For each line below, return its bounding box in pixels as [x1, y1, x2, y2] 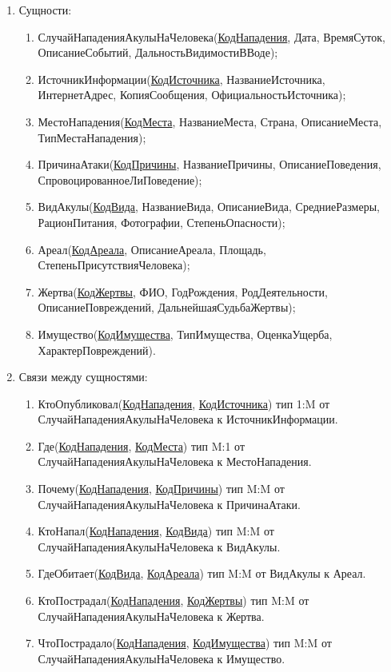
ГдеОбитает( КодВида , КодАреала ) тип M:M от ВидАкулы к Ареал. [38, 565, 366, 582]
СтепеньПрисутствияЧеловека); [38, 256, 190, 273]
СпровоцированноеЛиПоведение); [38, 171, 202, 188]
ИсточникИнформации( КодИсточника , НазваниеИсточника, [38, 70, 325, 87]
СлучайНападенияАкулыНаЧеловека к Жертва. [38, 607, 265, 624]
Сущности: [18, 2, 72, 18]
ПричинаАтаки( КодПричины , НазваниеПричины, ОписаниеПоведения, [38, 156, 381, 173]
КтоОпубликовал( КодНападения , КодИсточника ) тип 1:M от [38, 395, 330, 412]
